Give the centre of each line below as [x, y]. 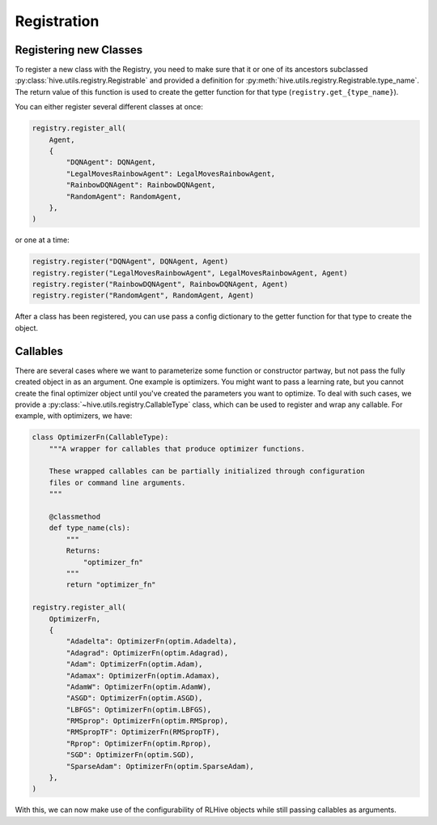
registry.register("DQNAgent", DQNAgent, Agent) [130, 262]
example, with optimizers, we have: [74, 416]
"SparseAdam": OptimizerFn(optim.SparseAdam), [160, 766]
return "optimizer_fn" [111, 585]
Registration [57, 21]
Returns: [83, 551]
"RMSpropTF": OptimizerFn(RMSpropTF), [143, 732]
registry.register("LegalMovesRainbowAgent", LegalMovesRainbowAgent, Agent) [190, 273]
